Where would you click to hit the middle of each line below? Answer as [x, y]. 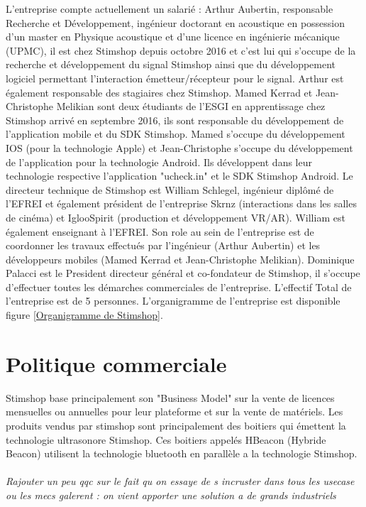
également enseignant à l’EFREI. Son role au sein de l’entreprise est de [160, 231]
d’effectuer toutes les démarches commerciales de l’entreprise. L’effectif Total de [179, 287]
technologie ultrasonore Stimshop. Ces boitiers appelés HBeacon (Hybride [166, 439]
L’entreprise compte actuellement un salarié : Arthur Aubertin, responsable [170, 9]
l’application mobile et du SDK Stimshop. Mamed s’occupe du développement [176, 134]
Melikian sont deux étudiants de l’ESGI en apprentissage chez [191, 106]
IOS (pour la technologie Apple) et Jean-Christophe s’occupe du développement [179, 147]
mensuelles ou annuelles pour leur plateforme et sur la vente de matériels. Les [174, 411]
